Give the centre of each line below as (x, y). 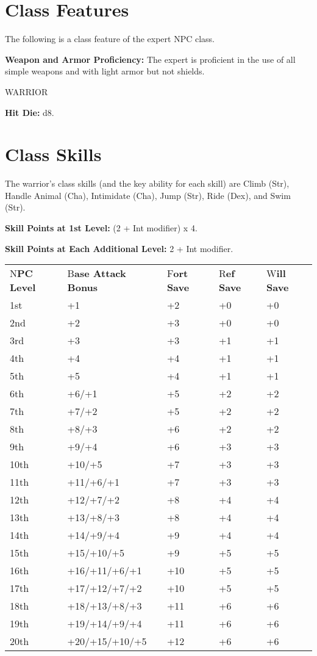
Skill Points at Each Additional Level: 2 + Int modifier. (119, 248)
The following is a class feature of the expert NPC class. (110, 39)
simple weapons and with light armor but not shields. (105, 71)
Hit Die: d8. (30, 112)
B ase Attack (97, 273)
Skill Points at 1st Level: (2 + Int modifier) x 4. (101, 228)
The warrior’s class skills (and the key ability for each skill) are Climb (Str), (147, 183)
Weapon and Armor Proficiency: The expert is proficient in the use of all (150, 59)
